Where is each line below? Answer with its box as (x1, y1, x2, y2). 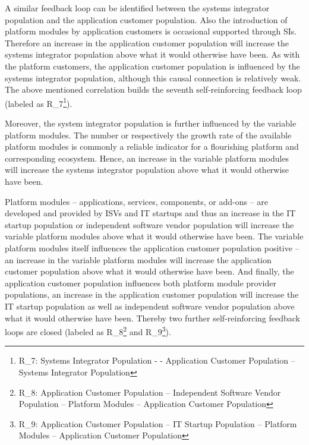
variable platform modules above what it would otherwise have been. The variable (5, 230, 304, 242)
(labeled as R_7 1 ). (5, 95, 72, 109)
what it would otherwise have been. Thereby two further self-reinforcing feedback (5, 311, 300, 324)
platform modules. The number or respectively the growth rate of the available (5, 128, 292, 141)
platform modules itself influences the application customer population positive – (5, 241, 299, 254)
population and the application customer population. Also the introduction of (5, 13, 288, 26)
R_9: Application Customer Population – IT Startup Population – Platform (18, 417, 297, 430)
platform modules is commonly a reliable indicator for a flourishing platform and (5, 140, 299, 153)
